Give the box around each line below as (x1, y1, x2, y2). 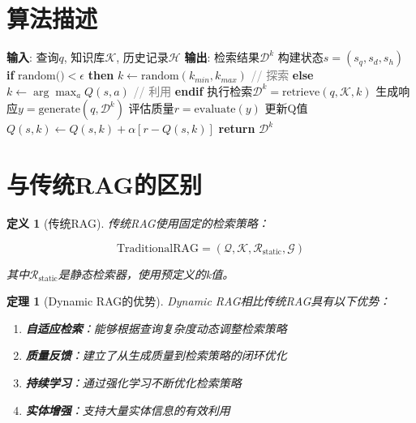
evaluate (194, 104, 236, 116)
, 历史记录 (116, 49, 169, 66)
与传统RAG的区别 (6, 168, 202, 201)
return (218, 120, 255, 137)
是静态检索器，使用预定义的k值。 (58, 265, 234, 282)
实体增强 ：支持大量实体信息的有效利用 (25, 401, 230, 418)
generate (38, 104, 80, 116)
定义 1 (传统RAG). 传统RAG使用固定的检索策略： (6, 215, 269, 232)
